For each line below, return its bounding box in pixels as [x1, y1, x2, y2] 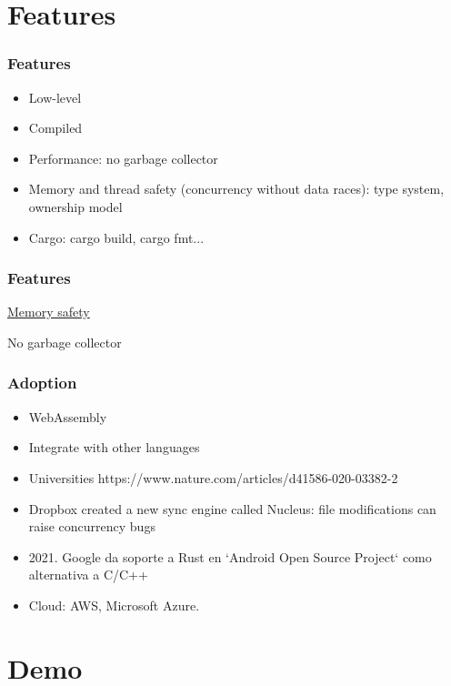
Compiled [28, 118, 83, 137]
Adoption [7, 371, 77, 394]
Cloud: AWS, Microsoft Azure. [28, 595, 200, 614]
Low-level [28, 87, 82, 106]
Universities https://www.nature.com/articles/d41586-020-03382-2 [28, 468, 398, 487]
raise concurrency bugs [28, 517, 155, 536]
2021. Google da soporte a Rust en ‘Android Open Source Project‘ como [28, 547, 432, 566]
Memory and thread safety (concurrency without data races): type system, [28, 179, 445, 198]
